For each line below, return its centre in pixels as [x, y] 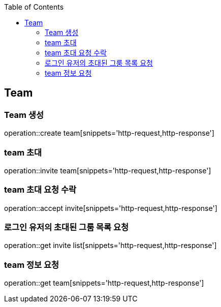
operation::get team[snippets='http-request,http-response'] [104, 283]
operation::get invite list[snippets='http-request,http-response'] [110, 245]
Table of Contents [34, 7]
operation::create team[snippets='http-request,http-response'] [109, 133]
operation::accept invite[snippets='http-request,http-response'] [111, 208]
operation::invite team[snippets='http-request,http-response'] [108, 170]
